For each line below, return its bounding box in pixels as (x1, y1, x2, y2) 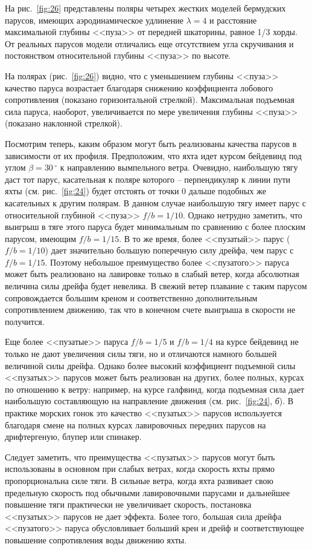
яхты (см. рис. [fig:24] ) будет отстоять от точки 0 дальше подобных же (5, 185, 266, 197)
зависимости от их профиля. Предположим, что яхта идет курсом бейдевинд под (5, 149, 302, 162)
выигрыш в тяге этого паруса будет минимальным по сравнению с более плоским (5, 220, 306, 233)
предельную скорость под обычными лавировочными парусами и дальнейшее (5, 486, 290, 499)
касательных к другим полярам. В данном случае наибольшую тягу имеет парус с (5, 196, 307, 209)
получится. (5, 315, 45, 327)
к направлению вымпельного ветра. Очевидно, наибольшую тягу (60, 161, 298, 174)
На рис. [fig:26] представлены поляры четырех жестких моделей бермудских (5, 2, 286, 14)
